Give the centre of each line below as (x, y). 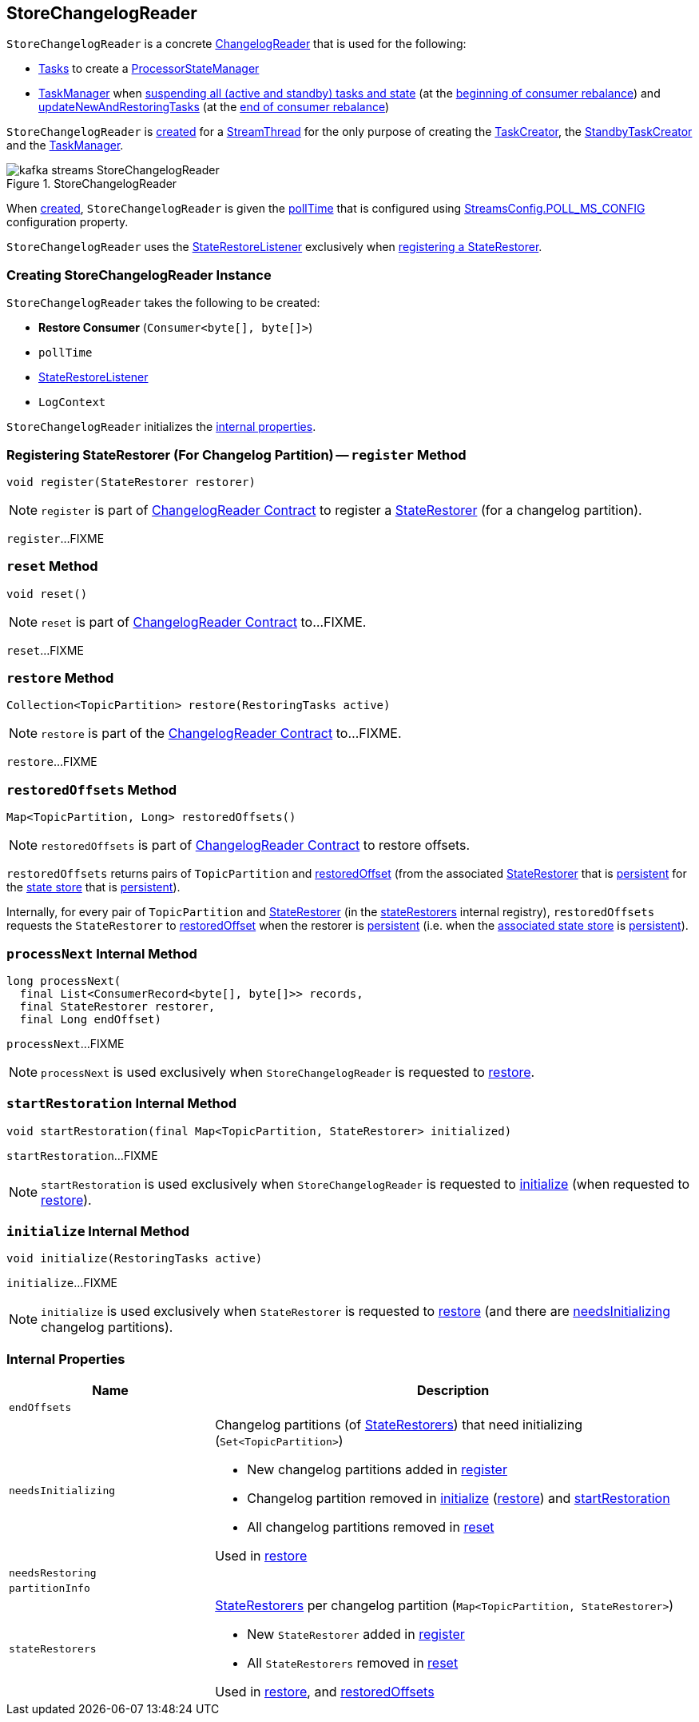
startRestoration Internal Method (122, 1104)
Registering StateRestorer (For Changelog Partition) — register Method (236, 454)
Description (453, 1391)
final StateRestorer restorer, (117, 1006)
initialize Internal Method (98, 1232)
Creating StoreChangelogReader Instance (139, 275)
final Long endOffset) (90, 1019)
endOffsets (40, 1408)
